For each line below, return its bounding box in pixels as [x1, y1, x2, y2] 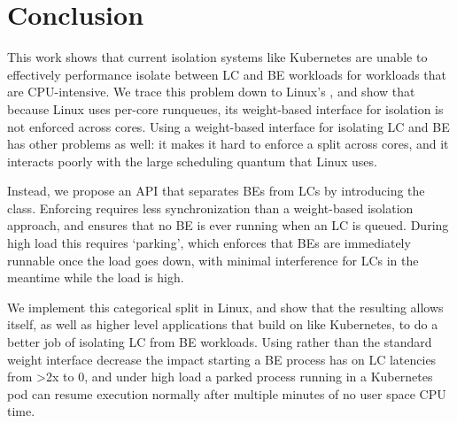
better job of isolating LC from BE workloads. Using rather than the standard [7, 333, 432, 351]
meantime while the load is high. [7, 268, 184, 287]
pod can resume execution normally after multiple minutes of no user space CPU [7, 384, 446, 403]
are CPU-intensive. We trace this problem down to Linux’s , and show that [7, 82, 415, 101]
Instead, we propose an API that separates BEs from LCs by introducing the [7, 181, 425, 200]
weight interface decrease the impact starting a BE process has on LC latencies [7, 350, 437, 368]
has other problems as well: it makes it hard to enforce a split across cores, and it [7, 135, 449, 153]
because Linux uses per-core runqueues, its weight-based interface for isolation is [7, 99, 444, 118]
